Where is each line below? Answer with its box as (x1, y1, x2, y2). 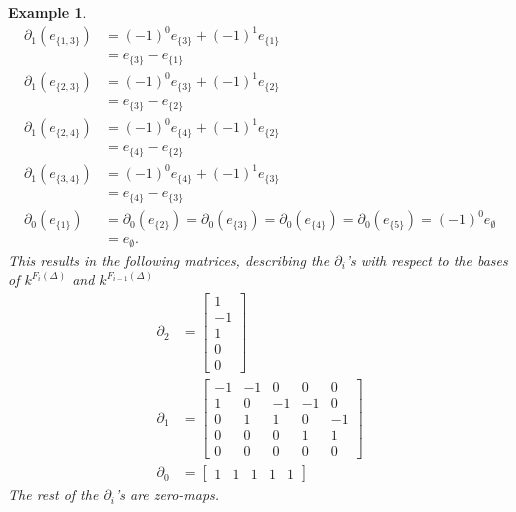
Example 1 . (8, 2, 87, 22)
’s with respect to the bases (345, 249, 508, 270)
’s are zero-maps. (114, 484, 220, 505)
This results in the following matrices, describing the (8, 249, 330, 270)
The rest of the (8, 484, 99, 505)
